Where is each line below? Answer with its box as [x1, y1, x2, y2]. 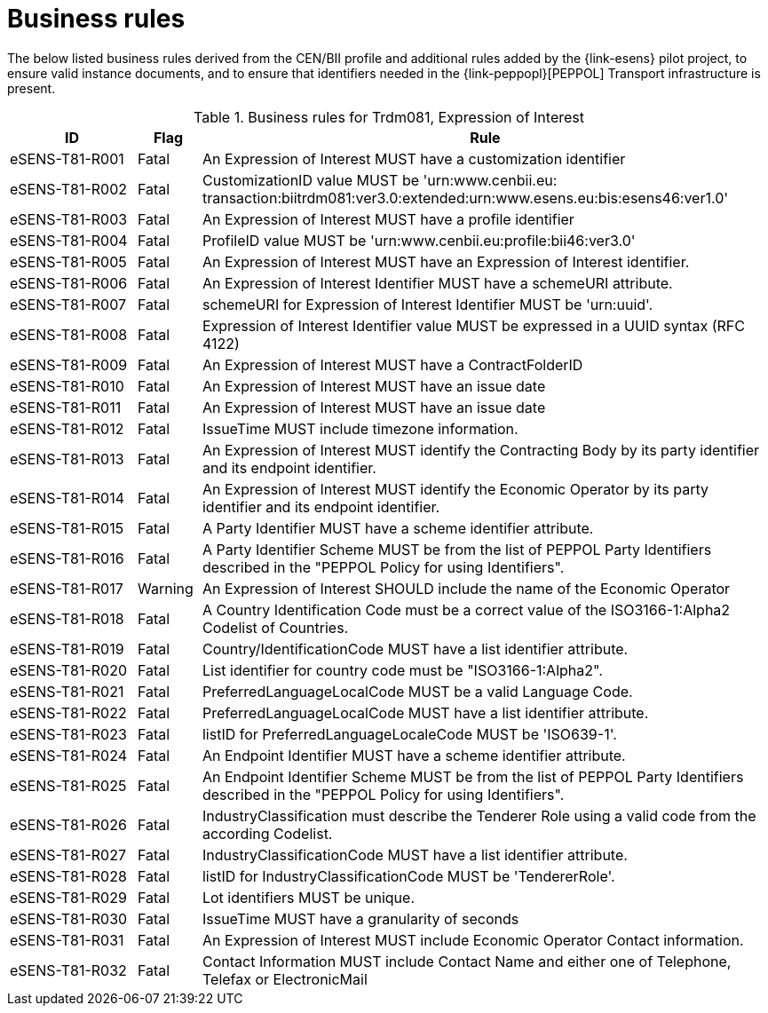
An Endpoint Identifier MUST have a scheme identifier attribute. [202, 746, 626, 764]
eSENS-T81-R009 [10, 355, 128, 374]
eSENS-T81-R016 [10, 549, 124, 567]
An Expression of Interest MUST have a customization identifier [202, 149, 626, 168]
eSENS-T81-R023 [10, 724, 127, 743]
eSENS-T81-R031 [10, 930, 124, 949]
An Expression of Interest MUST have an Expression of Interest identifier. [202, 252, 690, 271]
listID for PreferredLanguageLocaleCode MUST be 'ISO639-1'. [202, 724, 617, 743]
